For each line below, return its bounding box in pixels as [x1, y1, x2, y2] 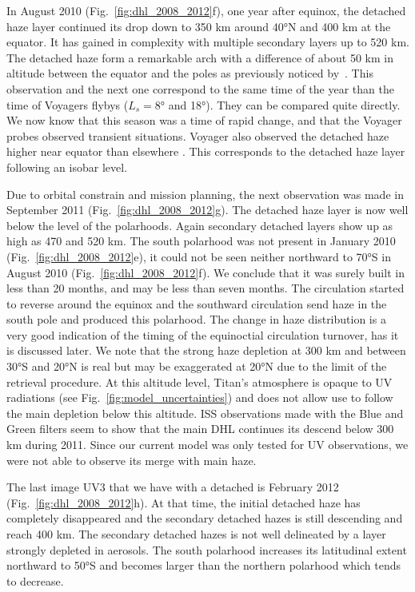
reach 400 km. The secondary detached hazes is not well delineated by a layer [6, 526, 386, 542]
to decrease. [6, 572, 64, 589]
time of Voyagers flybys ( [6, 96, 129, 113]
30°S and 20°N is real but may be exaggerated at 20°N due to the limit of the [6, 358, 387, 375]
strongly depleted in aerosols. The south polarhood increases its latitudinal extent [6, 541, 407, 558]
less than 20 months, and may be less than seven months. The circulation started [6, 280, 405, 296]
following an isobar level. [6, 158, 128, 175]
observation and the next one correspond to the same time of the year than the [6, 80, 394, 97]
